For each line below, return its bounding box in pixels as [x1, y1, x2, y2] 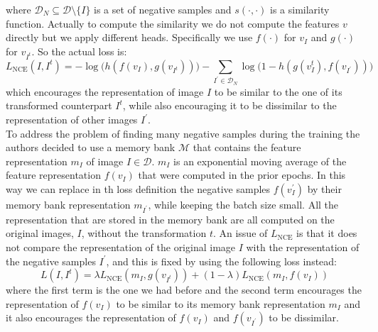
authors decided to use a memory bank [6, 140, 175, 155]
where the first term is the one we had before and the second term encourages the [6, 282, 362, 297]
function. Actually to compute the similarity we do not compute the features [6, 16, 340, 31]
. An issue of [212, 226, 268, 240]
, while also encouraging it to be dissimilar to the [122, 98, 337, 113]
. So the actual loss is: [31, 43, 127, 58]
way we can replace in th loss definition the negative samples [6, 181, 271, 196]
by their [307, 181, 342, 196]
